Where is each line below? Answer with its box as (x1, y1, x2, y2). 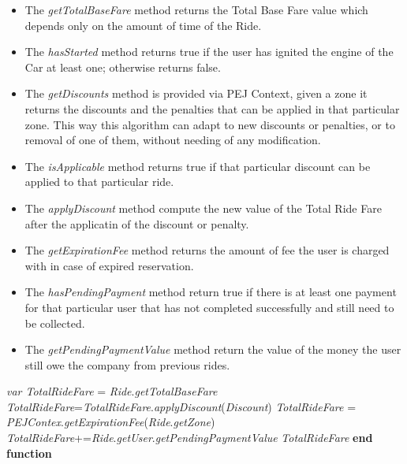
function (6, 444, 52, 461)
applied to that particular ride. (24, 173, 174, 190)
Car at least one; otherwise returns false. (24, 58, 221, 75)
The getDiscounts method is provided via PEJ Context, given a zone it (24, 85, 368, 102)
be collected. (24, 314, 85, 331)
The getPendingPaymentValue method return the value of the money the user (24, 341, 401, 358)
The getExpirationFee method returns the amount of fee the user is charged (24, 242, 390, 258)
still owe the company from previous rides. (24, 356, 230, 373)
